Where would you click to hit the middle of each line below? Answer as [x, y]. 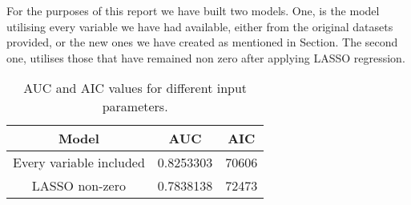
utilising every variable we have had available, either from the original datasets [200, 26]
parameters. [135, 107]
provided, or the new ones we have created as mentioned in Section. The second [202, 42]
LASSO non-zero [79, 186]
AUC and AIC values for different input [135, 88]
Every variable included [79, 163]
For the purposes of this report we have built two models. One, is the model [193, 10]
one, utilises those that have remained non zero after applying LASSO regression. [206, 57]
